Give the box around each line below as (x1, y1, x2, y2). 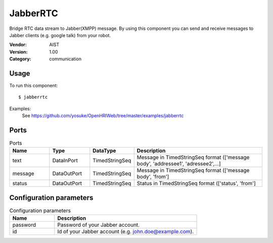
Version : (9, 49, 28, 55)
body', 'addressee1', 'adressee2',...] (136, 160, 221, 167)
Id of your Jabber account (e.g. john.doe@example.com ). (57, 228, 194, 235)
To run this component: (9, 83, 58, 89)
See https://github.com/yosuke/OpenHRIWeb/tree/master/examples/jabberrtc (22, 113, 184, 119)
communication (49, 56, 82, 62)
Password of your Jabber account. (57, 221, 140, 228)
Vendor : (9, 42, 27, 48)
